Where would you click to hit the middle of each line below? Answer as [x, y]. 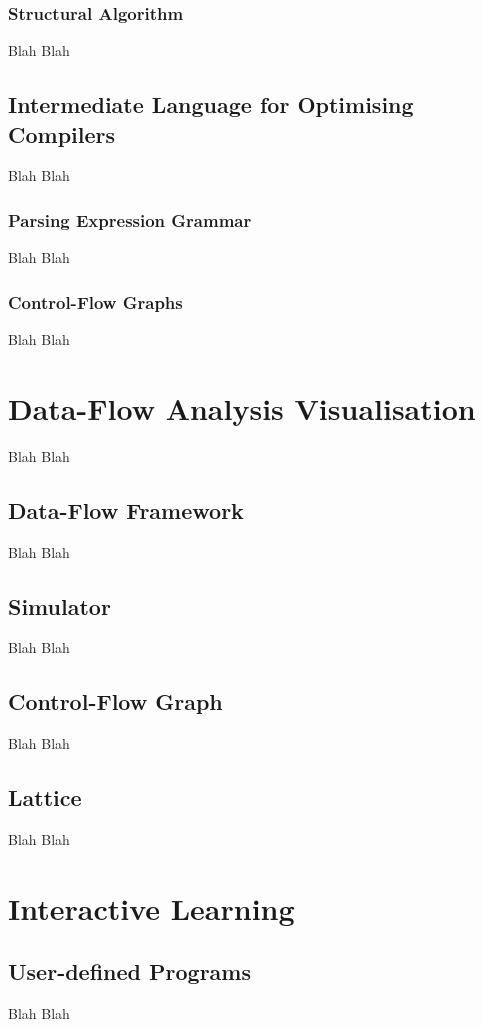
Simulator [59, 605]
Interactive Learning [151, 907]
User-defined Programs [129, 971]
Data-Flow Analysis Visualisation [242, 407]
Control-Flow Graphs [95, 301]
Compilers [62, 133]
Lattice [45, 797]
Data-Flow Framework [126, 509]
